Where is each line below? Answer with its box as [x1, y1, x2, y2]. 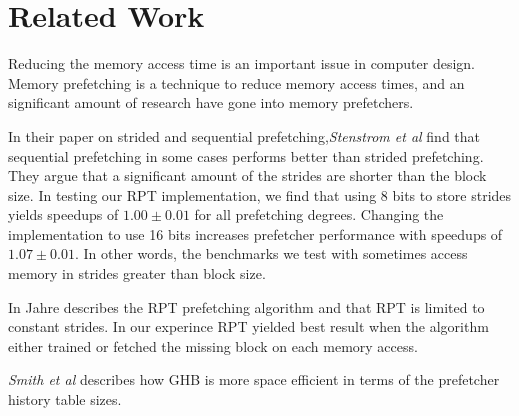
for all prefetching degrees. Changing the [194, 204, 444, 225]
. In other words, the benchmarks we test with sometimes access [74, 243, 468, 264]
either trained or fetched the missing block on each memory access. [8, 335, 418, 356]
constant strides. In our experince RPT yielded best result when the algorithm [8, 316, 489, 337]
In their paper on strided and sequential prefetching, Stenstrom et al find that [8, 125, 481, 146]
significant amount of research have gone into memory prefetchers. [8, 92, 414, 113]
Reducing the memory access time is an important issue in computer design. [8, 53, 475, 74]
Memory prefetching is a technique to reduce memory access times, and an [8, 72, 465, 93]
